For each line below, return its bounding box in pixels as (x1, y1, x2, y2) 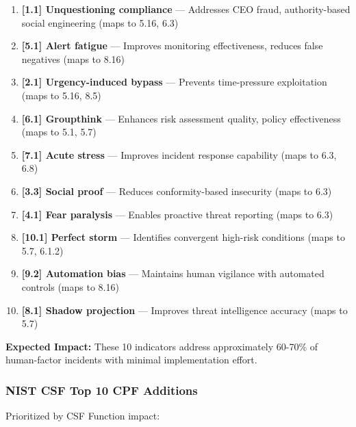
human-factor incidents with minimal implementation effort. (5, 352, 257, 367)
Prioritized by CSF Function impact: (5, 409, 160, 423)
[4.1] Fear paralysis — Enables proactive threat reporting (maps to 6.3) (21, 207, 333, 221)
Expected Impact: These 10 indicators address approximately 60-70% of (5, 339, 318, 353)
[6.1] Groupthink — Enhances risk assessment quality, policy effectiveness (21, 111, 341, 125)
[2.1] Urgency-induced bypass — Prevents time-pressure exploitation (21, 75, 327, 89)
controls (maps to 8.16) (21, 279, 119, 294)
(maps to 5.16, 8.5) (21, 88, 101, 102)
